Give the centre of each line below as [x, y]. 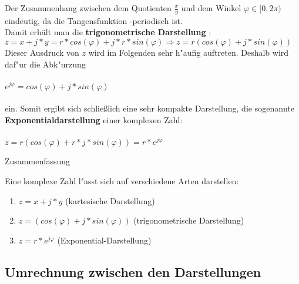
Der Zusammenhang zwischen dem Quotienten [88, 8]
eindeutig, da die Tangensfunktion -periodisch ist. [94, 20]
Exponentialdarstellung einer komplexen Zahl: [94, 120]
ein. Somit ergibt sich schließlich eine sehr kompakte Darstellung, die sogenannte [150, 108]
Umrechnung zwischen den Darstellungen [133, 271]
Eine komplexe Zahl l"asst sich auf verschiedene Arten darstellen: [122, 180]
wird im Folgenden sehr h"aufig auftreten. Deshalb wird [189, 53]
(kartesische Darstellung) [110, 200]
